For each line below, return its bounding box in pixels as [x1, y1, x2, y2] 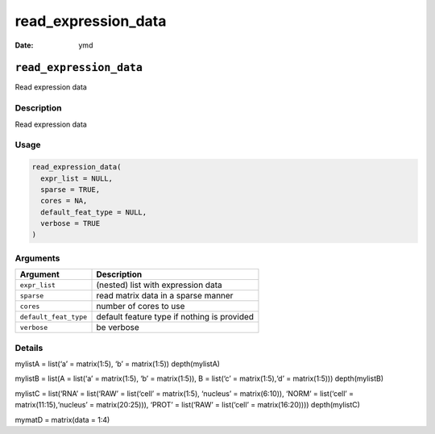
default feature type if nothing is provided [96, 311, 254, 323]
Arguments [14, 252, 60, 264]
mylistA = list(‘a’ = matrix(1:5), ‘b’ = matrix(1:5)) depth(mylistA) [14, 359, 221, 369]
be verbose [96, 322, 140, 333]
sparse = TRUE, [40, 185, 101, 194]
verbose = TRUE [40, 219, 101, 228]
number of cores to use [96, 301, 185, 312]
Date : [14, 40, 34, 50]
